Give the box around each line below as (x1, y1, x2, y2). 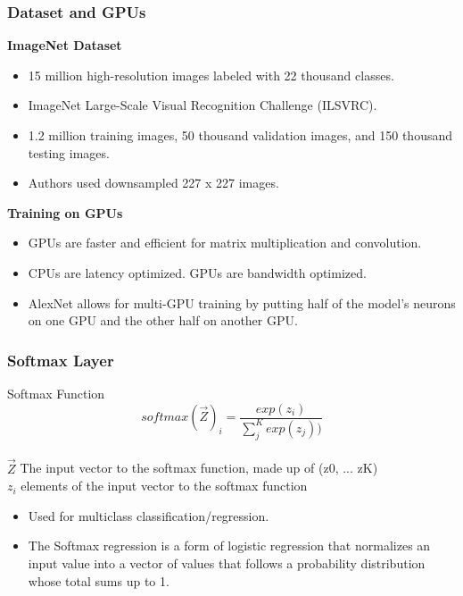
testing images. (28, 143, 110, 162)
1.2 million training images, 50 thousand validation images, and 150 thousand (28, 126, 453, 144)
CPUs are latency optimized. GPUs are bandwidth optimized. (28, 263, 367, 281)
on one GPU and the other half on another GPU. (28, 311, 298, 330)
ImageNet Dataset (7, 36, 122, 55)
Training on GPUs (7, 203, 123, 222)
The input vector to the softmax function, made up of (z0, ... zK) (20, 458, 378, 477)
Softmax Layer (7, 348, 114, 371)
